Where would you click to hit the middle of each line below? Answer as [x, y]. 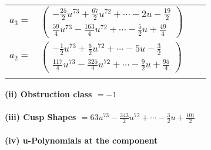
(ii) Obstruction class [48, 93]
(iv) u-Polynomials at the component [81, 140]
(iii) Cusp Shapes [41, 117]
